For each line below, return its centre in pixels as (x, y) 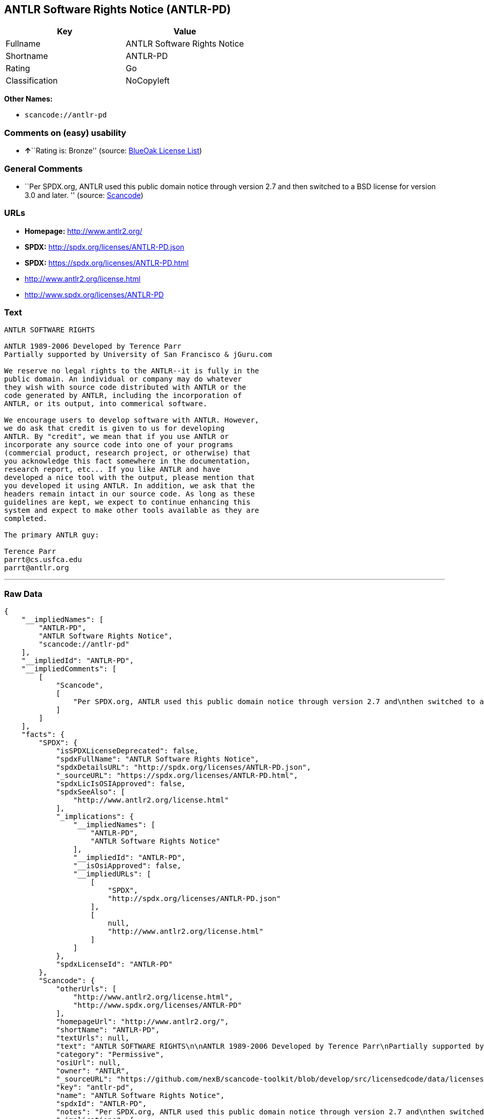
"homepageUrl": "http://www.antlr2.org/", (143, 1022)
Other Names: (28, 99)
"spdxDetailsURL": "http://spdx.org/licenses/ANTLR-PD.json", (184, 767)
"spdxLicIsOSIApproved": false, (121, 784)
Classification (32, 81)
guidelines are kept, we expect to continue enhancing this (127, 502)
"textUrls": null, (93, 1038)
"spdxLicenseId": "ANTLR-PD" (114, 964)
